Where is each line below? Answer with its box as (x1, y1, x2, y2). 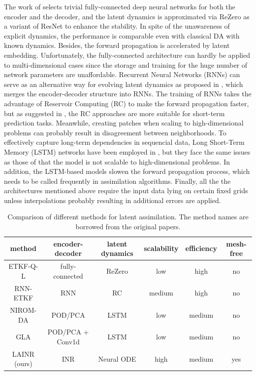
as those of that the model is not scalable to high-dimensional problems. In (4, 156, 230, 167)
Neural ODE (98, 353, 136, 364)
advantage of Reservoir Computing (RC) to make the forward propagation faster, (4, 98, 249, 108)
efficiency (185, 243, 217, 253)
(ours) (14, 358, 32, 369)
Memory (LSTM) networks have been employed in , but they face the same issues (4, 146, 251, 157)
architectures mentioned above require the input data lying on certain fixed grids (4, 185, 248, 196)
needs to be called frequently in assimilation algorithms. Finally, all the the (4, 175, 231, 186)
